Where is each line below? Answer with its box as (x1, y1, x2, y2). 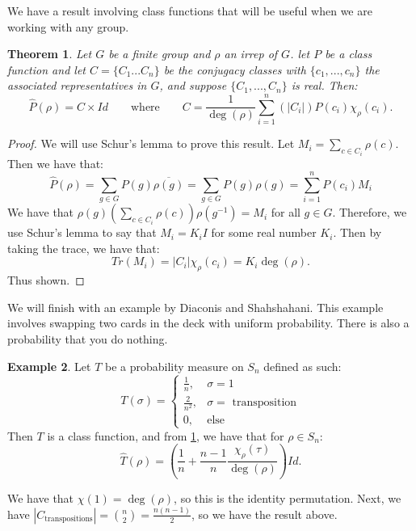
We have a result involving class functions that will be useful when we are (7, 2, 372, 19)
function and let (7, 61, 86, 78)
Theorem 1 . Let (7, 45, 92, 62)
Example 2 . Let (7, 357, 91, 374)
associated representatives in (7, 77, 147, 94)
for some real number (211, 224, 317, 241)
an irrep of (224, 45, 278, 62)
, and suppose (159, 77, 227, 94)
